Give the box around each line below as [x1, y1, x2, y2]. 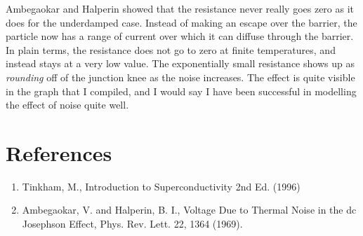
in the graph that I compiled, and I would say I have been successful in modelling [6, 83, 357, 98]
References [6, 138, 112, 167]
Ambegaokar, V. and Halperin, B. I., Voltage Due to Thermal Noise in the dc [22, 202, 357, 217]
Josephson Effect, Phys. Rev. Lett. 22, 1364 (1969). [22, 216, 243, 231]
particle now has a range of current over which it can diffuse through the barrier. [6, 29, 354, 43]
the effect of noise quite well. [6, 97, 129, 112]
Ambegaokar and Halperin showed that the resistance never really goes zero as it [6, 1, 355, 15]
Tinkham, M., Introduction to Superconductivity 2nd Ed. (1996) [22, 179, 301, 193]
